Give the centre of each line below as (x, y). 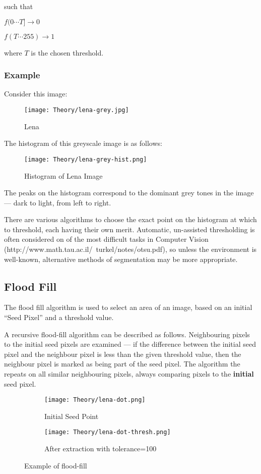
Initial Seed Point (72, 416)
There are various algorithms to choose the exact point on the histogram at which (130, 219)
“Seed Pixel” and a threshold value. (59, 317)
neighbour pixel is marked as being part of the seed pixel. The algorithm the (122, 364)
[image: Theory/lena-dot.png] (95, 400)
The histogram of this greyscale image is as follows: (83, 143)
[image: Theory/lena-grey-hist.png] (86, 159)
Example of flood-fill (56, 465)
